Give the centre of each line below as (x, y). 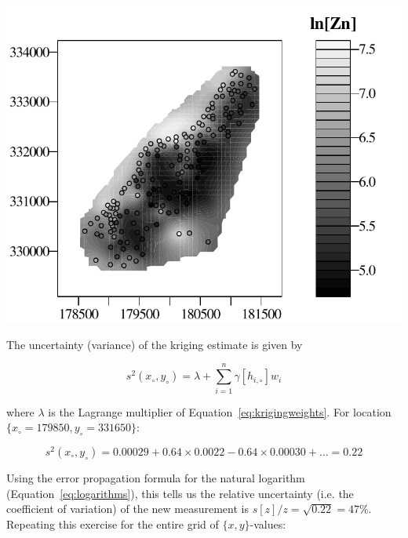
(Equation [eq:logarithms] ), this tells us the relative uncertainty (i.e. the (180, 493)
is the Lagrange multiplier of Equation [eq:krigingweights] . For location (220, 411)
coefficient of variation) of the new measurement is (127, 509)
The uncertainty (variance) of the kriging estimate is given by (155, 344)
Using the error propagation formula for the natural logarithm (156, 477)
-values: (268, 523)
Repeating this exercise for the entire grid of (113, 523)
